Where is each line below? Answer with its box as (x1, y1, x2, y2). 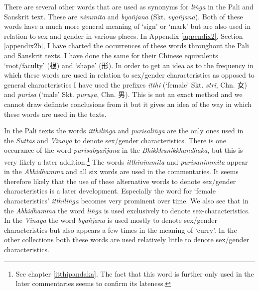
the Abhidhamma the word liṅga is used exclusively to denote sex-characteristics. (4, 205, 250, 215)
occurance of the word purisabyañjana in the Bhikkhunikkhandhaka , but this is (4, 145, 243, 155)
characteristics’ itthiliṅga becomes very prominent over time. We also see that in (4, 195, 249, 205)
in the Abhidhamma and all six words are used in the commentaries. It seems (4, 166, 239, 177)
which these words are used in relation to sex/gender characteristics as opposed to (4, 70, 255, 80)
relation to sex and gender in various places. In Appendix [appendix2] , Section (4, 30, 243, 41)
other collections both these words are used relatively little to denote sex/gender (4, 234, 250, 245)
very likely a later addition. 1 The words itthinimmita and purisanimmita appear (4, 155, 248, 167)
